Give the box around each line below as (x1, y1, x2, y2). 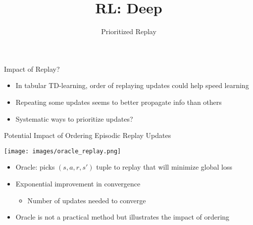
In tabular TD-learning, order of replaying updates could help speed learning (15, 80, 249, 90)
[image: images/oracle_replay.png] (4, 147, 121, 155)
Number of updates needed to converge (27, 195, 146, 205)
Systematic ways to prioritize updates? (15, 113, 133, 124)
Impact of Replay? (4, 63, 60, 74)
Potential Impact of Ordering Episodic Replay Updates (4, 130, 171, 140)
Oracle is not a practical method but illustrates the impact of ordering (15, 212, 230, 222)
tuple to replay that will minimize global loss (96, 162, 232, 172)
